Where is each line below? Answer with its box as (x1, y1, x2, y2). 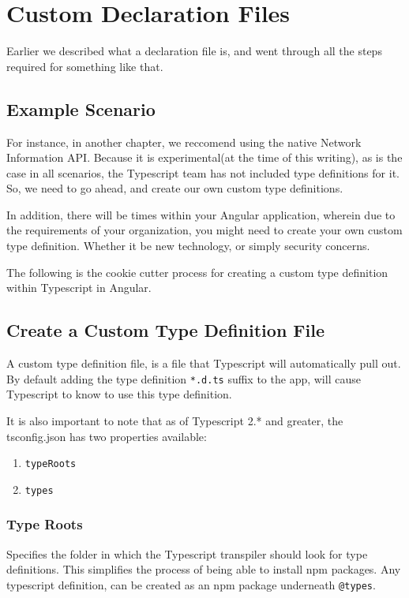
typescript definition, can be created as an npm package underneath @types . (6, 576, 376, 592)
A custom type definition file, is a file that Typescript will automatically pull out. (6, 355, 401, 372)
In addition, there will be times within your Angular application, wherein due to (6, 206, 396, 222)
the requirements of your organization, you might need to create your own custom (6, 222, 403, 238)
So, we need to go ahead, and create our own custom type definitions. (6, 180, 343, 196)
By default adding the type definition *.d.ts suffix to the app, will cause (6, 370, 361, 387)
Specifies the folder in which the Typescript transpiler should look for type (6, 545, 368, 562)
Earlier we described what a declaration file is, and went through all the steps (6, 43, 382, 59)
